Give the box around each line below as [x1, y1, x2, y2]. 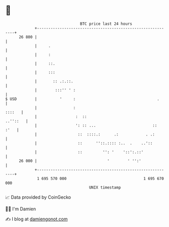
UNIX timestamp [89, 185, 121, 190]
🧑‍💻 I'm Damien [5, 206, 36, 212]
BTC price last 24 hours [80, 21, 133, 26]
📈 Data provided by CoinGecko [5, 194, 71, 200]
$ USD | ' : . [5, 96, 159, 102]
